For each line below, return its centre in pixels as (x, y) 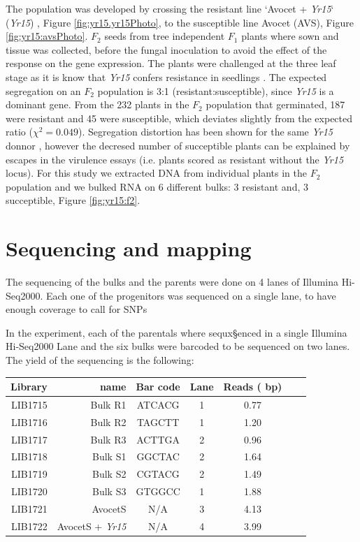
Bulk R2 (108, 422)
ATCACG (158, 404)
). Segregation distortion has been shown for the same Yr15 (205, 132)
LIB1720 (29, 491)
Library (29, 387)
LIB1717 (29, 439)
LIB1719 (29, 474)
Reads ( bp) (253, 387)
